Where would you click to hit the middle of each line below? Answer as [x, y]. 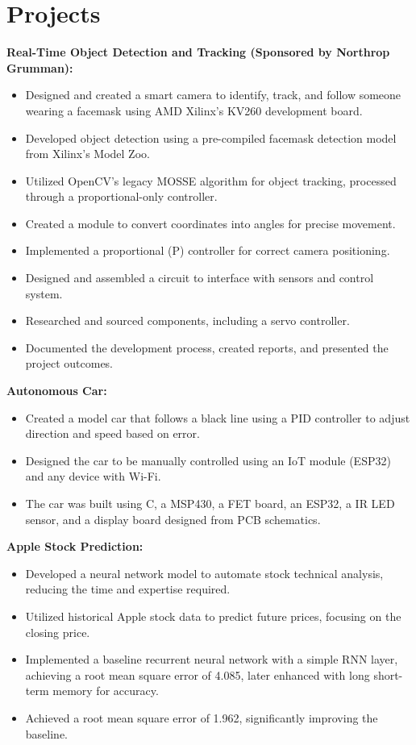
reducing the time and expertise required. [128, 589]
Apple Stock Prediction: [75, 546]
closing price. [58, 632]
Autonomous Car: [57, 391]
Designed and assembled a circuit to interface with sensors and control [200, 278]
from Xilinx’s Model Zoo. [87, 154]
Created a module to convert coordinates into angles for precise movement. [210, 223]
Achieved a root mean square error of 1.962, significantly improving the [202, 717]
